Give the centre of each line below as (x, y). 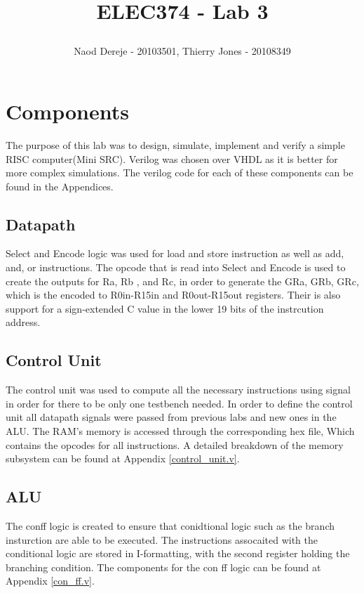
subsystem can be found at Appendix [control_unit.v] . (123, 458)
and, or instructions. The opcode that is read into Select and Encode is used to (176, 267)
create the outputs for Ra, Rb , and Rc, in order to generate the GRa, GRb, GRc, (182, 281)
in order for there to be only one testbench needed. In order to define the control (179, 403)
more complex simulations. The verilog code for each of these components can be (180, 172)
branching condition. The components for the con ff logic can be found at (163, 567)
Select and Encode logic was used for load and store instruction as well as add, (175, 253)
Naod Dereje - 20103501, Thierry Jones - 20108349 (182, 51)
